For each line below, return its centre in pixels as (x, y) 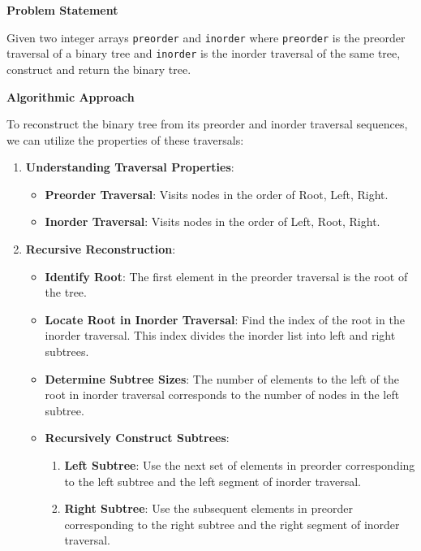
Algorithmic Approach (71, 96)
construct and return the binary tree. (99, 69)
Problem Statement (62, 10)
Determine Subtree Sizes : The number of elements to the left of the (222, 378)
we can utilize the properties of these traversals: (125, 139)
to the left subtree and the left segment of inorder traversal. (213, 481)
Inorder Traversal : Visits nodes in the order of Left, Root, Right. (213, 221)
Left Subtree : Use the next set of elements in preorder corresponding (240, 465)
